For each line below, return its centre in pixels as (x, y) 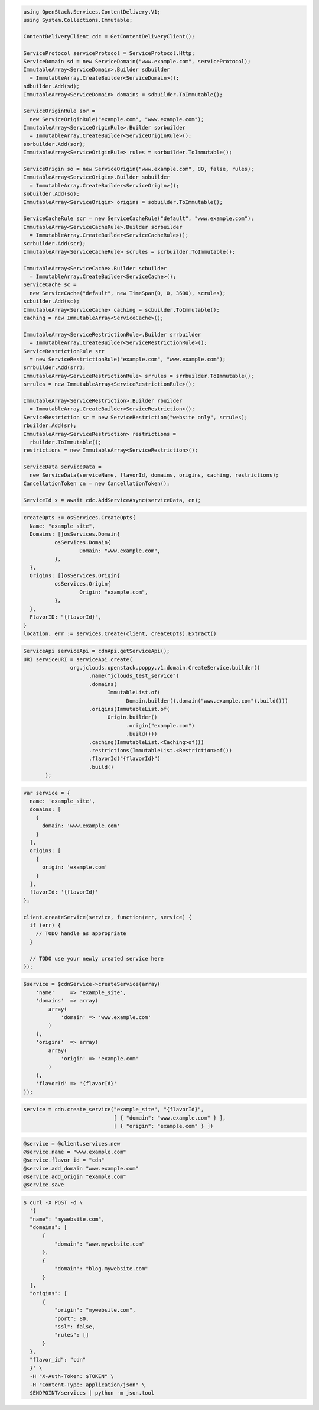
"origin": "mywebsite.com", (95, 1310)
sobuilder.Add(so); (51, 194)
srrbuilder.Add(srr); (55, 368)
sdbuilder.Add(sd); (51, 86)
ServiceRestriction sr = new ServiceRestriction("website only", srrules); (136, 417)
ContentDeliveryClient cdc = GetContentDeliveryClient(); (109, 36)
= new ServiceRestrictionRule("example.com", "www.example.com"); (128, 359)
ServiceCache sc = (50, 285)
